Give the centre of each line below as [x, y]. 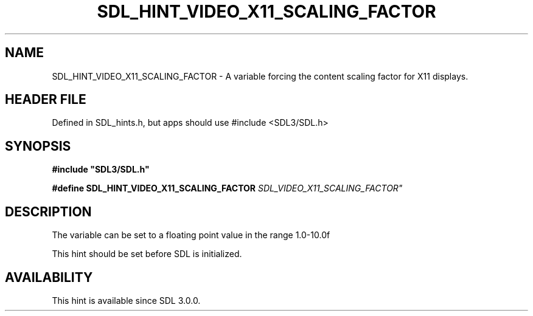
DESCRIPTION [48, 211]
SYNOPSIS [38, 146]
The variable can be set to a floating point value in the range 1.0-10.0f [191, 235]
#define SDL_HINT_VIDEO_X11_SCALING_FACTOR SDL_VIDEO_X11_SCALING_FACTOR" [227, 188]
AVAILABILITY [49, 277]
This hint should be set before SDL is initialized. [147, 254]
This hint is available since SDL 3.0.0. [126, 300]
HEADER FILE [46, 100]
